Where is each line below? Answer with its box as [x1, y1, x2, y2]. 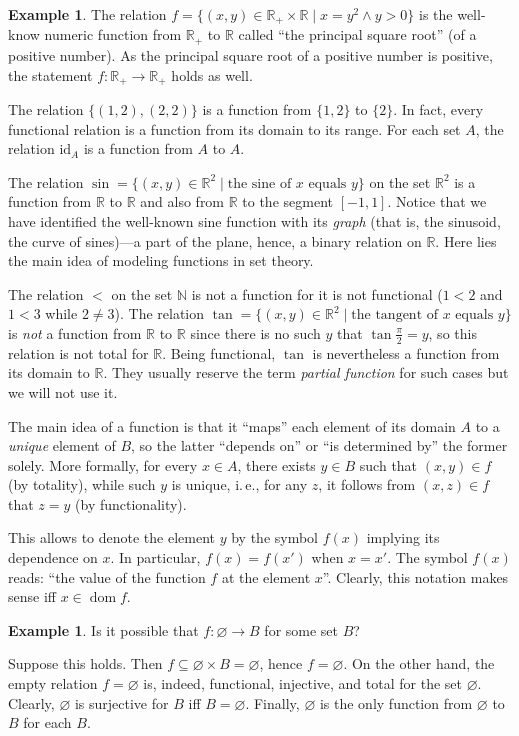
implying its [366, 527, 440, 548]
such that [359, 454, 418, 475]
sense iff [8, 586, 56, 607]
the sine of [227, 176, 292, 191]
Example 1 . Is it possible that [8, 619, 199, 640]
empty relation [8, 673, 98, 694]
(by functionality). [75, 493, 187, 514]
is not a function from [8, 322, 142, 343]
